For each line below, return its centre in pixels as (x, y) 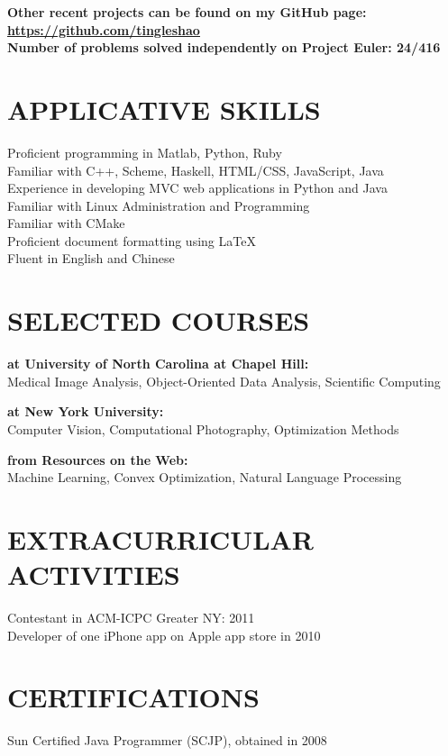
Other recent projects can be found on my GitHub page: (187, 12)
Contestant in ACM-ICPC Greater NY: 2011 (131, 618)
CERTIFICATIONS (133, 697)
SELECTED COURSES (159, 320)
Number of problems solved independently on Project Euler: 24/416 (224, 47)
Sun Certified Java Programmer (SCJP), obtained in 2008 (167, 740)
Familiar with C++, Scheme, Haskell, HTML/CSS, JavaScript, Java (196, 170)
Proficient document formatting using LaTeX (132, 240)
